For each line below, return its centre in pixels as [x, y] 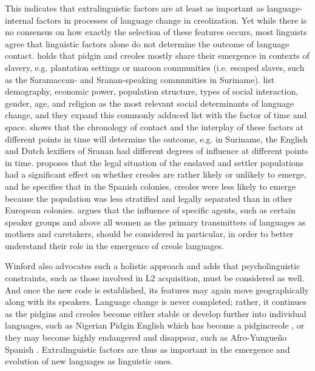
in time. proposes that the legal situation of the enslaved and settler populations [154, 162]
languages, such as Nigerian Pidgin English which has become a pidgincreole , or [155, 325]
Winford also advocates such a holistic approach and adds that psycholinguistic [153, 266]
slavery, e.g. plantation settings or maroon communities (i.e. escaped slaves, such [155, 67]
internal [19, 20]
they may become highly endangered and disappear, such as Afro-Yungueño [146, 337]
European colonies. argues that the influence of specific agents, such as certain [150, 210]
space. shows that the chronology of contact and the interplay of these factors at [154, 126]
